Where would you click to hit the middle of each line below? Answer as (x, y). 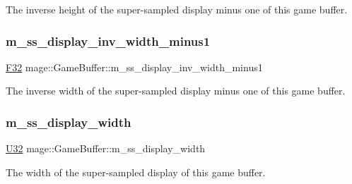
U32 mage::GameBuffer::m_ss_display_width (106, 148)
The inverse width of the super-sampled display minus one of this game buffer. (176, 91)
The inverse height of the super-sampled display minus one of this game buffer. (177, 9)
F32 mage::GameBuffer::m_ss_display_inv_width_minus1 (134, 67)
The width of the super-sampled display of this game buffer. (136, 172)
